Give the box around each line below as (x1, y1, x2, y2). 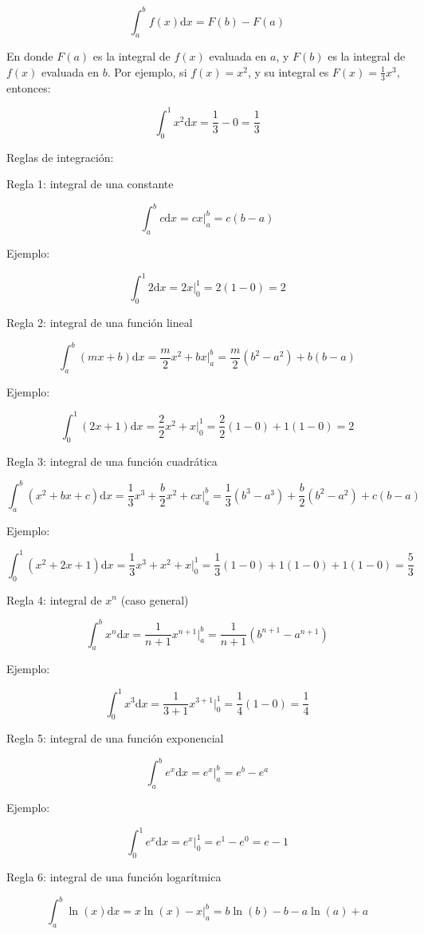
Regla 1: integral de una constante (6, 175, 174, 192)
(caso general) (120, 591, 189, 608)
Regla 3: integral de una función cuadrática (6, 452, 218, 469)
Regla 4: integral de (6, 591, 102, 608)
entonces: (6, 79, 51, 96)
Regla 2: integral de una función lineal (6, 313, 193, 330)
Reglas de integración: (6, 148, 114, 165)
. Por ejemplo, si (107, 63, 187, 80)
